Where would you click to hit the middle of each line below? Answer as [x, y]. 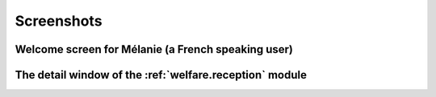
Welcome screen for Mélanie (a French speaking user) [154, 49]
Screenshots [59, 21]
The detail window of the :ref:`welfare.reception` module [161, 75]
